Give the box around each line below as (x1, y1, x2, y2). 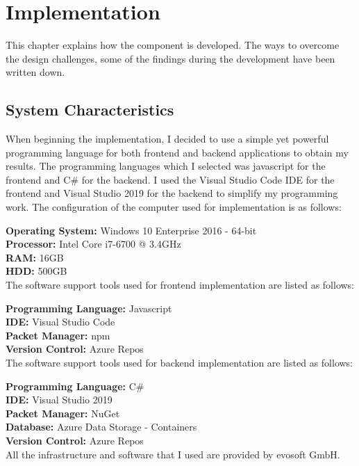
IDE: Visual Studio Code (6, 314, 115, 329)
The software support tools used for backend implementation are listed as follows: (6, 355, 353, 370)
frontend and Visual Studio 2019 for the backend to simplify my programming (6, 186, 338, 200)
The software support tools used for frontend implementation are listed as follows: (6, 278, 355, 292)
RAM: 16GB (6, 250, 64, 264)
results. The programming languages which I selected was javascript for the (6, 159, 326, 173)
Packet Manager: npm (6, 328, 110, 342)
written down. (6, 65, 65, 79)
